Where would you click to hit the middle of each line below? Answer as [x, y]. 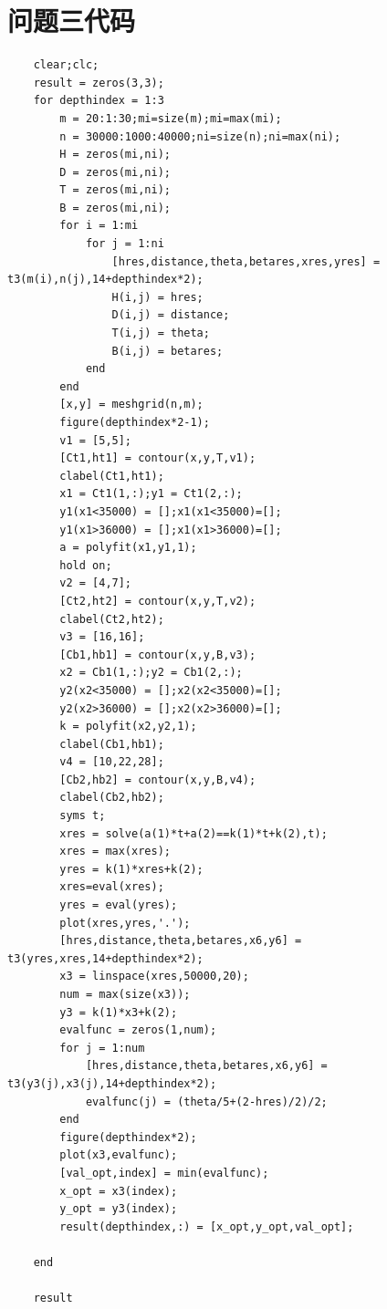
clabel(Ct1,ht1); [112, 476]
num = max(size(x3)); [125, 994]
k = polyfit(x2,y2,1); [128, 727]
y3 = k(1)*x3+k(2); [119, 1012]
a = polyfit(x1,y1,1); [128, 548]
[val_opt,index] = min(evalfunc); [164, 1173]
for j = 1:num [102, 1048]
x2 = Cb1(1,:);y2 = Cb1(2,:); [151, 673]
